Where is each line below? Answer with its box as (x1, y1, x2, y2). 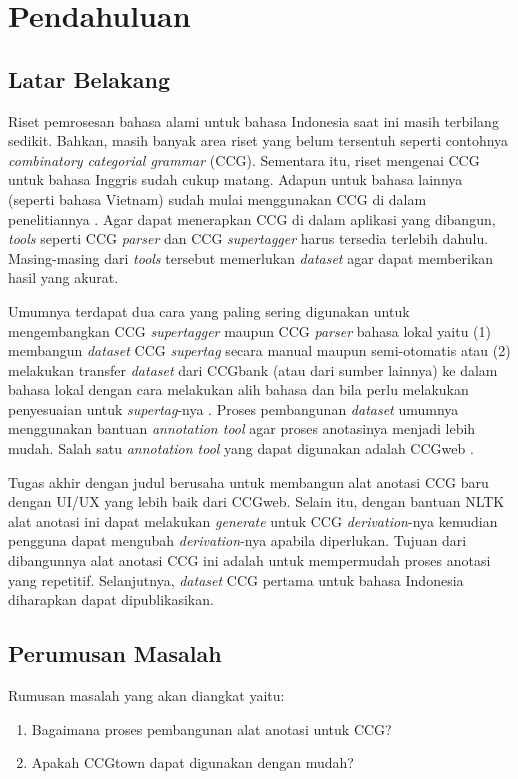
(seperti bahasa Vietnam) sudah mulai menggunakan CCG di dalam (8, 188, 427, 209)
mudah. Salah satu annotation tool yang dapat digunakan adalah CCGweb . (8, 438, 474, 459)
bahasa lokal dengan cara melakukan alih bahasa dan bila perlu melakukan (8, 379, 469, 400)
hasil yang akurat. (8, 267, 119, 288)
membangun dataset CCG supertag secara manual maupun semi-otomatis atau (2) (8, 340, 511, 361)
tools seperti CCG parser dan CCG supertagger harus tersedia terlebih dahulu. (8, 228, 489, 249)
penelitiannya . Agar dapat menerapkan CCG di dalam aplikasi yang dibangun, (8, 208, 496, 229)
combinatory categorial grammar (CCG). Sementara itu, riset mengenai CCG (8, 149, 480, 170)
